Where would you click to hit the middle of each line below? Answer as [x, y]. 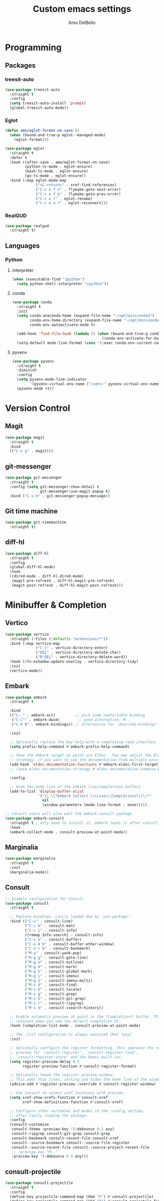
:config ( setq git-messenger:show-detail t [54, 487]
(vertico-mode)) [26, 671]
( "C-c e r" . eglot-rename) [64, 199]
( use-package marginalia [30, 859]
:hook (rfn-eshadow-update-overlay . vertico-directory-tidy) [74, 662]
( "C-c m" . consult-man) [50, 926]
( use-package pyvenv [33, 361]
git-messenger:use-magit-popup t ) [75, 491]
